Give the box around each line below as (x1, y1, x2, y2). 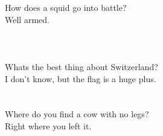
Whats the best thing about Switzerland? (5, 60, 158, 73)
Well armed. (5, 13, 50, 25)
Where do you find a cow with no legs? (5, 108, 149, 120)
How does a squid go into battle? (5, 1, 127, 13)
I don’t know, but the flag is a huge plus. (5, 72, 156, 85)
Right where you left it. (5, 119, 92, 132)
